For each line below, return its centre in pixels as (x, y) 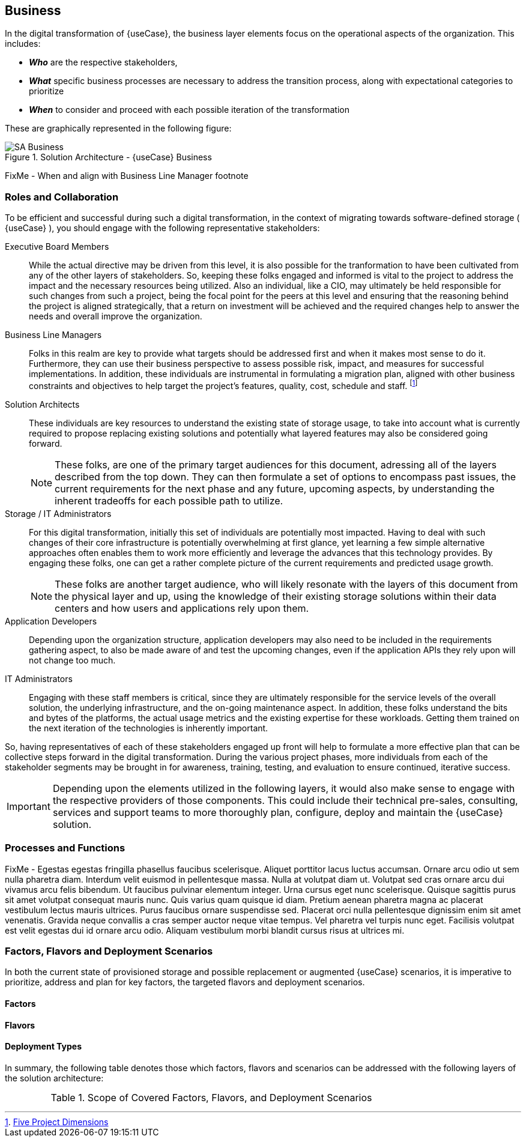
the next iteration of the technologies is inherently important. (149, 728)
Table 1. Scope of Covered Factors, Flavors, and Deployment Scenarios (211, 1097)
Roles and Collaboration (62, 197)
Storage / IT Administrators (58, 513)
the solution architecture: (54, 1078)
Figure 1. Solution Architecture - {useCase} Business (108, 157)
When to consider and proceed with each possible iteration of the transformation (189, 110)
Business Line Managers (53, 335)
